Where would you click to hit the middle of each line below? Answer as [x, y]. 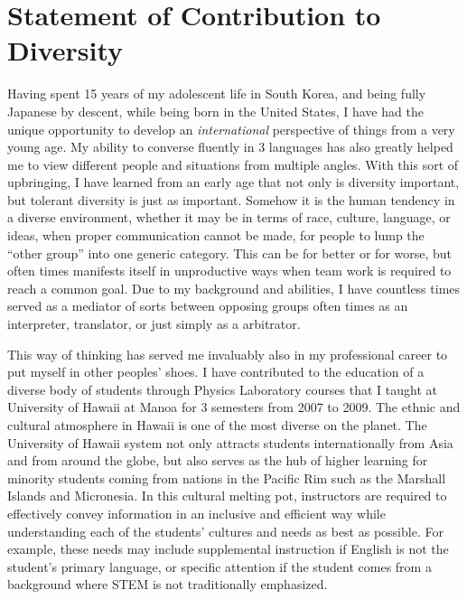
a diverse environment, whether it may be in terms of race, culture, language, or [229, 217]
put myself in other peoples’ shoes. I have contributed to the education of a [216, 372]
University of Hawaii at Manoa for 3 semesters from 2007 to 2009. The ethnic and [234, 407]
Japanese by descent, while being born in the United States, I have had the [215, 111]
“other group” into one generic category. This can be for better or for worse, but [230, 253]
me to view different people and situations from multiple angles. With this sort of [233, 164]
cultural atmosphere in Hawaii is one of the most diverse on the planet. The [217, 425]
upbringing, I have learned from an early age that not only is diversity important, [233, 182]
